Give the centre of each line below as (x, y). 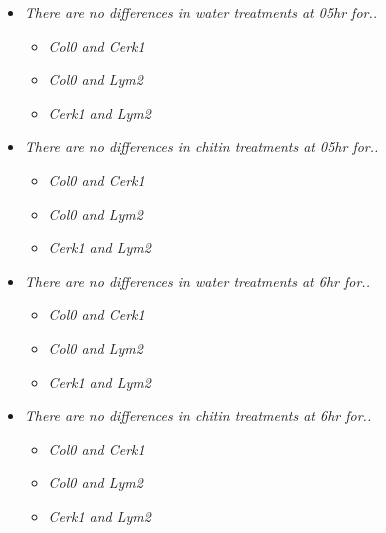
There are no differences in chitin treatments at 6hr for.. (198, 415)
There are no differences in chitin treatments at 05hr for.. (201, 146)
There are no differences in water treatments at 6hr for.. (197, 280)
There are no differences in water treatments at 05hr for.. (201, 12)
